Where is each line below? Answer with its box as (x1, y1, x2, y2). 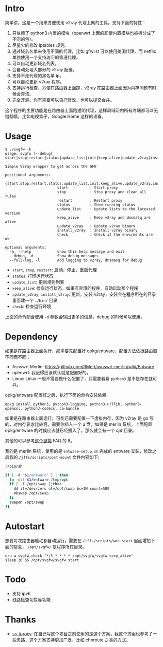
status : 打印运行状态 (12, 273, 53, 279)
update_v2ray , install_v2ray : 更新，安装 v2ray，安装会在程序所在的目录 (12, 291, 156, 297)
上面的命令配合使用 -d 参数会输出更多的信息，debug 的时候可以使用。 (5, 314, 145, 320)
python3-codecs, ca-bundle (24, 406, 79, 411)
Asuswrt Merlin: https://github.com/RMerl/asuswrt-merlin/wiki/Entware (12, 363, 154, 369)
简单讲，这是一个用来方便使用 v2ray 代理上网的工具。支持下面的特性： (5, 19, 147, 25)
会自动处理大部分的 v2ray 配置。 (12, 66, 77, 72)
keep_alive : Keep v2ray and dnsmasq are (57, 215, 151, 220)
